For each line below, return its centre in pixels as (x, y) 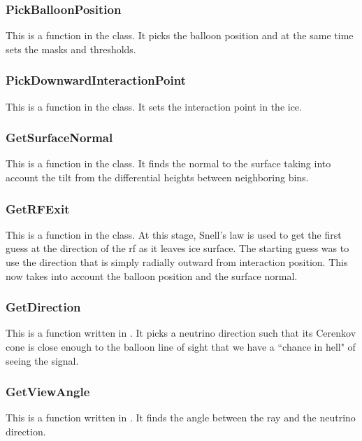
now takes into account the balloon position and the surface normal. (152, 275)
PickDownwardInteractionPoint (96, 80)
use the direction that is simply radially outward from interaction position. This (177, 262)
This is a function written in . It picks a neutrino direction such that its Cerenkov (181, 333)
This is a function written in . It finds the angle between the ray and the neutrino (181, 418)
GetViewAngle (48, 392)
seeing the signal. (42, 360)
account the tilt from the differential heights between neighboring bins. (157, 177)
